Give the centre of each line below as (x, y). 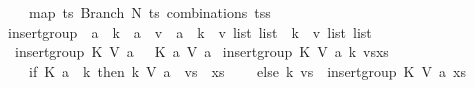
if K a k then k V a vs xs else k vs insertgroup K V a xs (247, 70)
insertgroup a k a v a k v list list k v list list (189, 31)
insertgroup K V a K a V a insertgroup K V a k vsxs (201, 51)
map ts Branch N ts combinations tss (149, 12)
